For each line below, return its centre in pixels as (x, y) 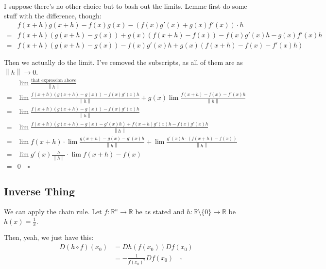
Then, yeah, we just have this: (49, 237)
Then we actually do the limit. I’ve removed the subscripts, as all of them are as (123, 62)
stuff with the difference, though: (53, 15)
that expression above (54, 81)
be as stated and (160, 212)
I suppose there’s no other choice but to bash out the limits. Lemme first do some (126, 6)
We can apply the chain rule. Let (53, 212)
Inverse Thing (40, 191)
